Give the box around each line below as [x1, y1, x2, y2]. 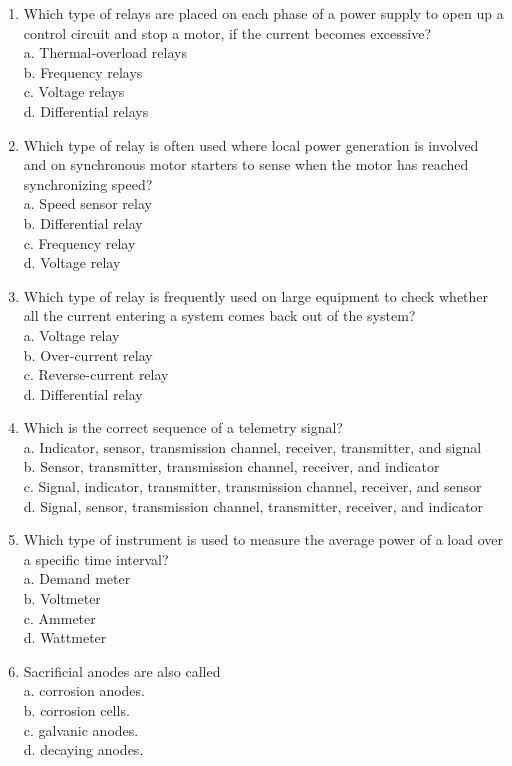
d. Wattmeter [23, 627, 107, 648]
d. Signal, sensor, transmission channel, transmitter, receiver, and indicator [23, 495, 484, 516]
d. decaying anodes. [23, 739, 144, 760]
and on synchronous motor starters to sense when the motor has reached [23, 154, 469, 175]
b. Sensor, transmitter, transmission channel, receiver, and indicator [23, 456, 440, 477]
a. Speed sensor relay [23, 193, 152, 214]
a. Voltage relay [23, 324, 120, 345]
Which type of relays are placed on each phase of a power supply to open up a [23, 3, 504, 23]
